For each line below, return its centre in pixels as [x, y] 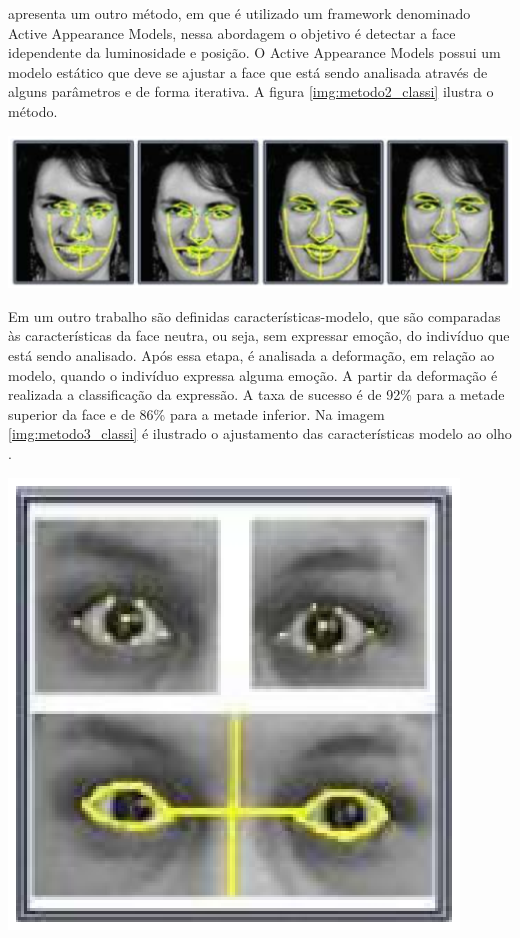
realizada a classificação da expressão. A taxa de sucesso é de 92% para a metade [256, 394]
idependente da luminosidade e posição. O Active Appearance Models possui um [254, 52]
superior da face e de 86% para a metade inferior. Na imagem [196, 413]
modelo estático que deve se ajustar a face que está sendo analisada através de [248, 71]
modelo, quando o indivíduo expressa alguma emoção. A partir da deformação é [253, 374]
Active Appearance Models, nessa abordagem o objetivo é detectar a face [232, 32]
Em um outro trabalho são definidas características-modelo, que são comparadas [254, 315]
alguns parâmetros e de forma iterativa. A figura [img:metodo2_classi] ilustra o [251, 91]
